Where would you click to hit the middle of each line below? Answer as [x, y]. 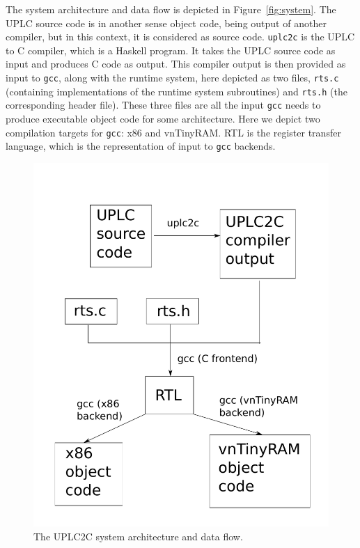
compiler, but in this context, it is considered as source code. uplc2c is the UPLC [180, 37]
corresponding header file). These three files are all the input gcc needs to [163, 105]
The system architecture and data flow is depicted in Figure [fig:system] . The [171, 9]
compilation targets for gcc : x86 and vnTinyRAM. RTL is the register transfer [173, 132]
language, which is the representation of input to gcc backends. [141, 146]
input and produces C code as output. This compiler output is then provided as [176, 64]
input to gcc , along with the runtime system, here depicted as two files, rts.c [172, 78]
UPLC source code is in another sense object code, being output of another [166, 23]
